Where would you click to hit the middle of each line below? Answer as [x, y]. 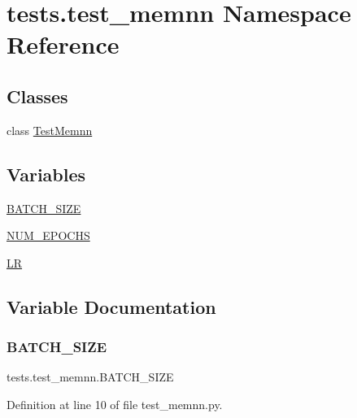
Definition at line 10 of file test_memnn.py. [115, 404]
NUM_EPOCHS [48, 235]
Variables [46, 174]
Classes [37, 96]
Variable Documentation [111, 306]
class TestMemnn [50, 130]
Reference [63, 44]
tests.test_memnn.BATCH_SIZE [90, 377]
